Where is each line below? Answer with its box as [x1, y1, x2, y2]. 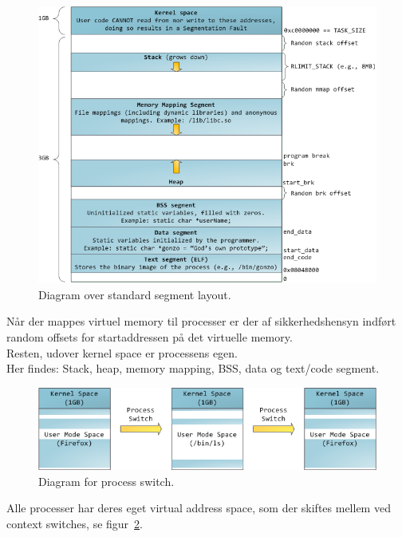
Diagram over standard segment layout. [38, 286, 231, 302]
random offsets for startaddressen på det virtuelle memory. [6, 329, 293, 345]
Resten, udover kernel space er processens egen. [6, 344, 238, 361]
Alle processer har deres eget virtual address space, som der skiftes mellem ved [6, 499, 391, 516]
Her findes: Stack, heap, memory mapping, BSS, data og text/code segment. [6, 360, 380, 377]
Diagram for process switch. [38, 472, 175, 489]
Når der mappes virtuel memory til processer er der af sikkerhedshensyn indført [6, 313, 396, 330]
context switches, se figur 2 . [6, 515, 143, 531]
